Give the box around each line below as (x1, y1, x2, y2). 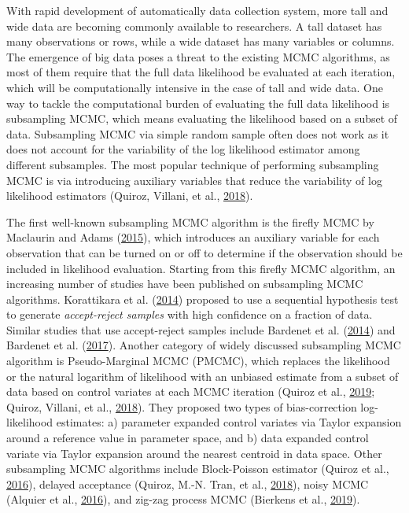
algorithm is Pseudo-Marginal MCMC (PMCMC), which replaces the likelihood (6, 352, 390, 369)
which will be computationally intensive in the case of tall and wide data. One (6, 79, 383, 95)
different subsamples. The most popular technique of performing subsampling (6, 156, 379, 172)
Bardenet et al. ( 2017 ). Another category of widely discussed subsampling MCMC (6, 337, 401, 353)
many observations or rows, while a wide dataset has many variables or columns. (6, 33, 395, 50)
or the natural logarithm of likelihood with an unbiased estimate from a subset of (6, 367, 399, 384)
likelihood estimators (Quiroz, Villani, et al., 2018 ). (6, 187, 253, 204)
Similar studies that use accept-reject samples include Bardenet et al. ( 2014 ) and (6, 321, 396, 338)
